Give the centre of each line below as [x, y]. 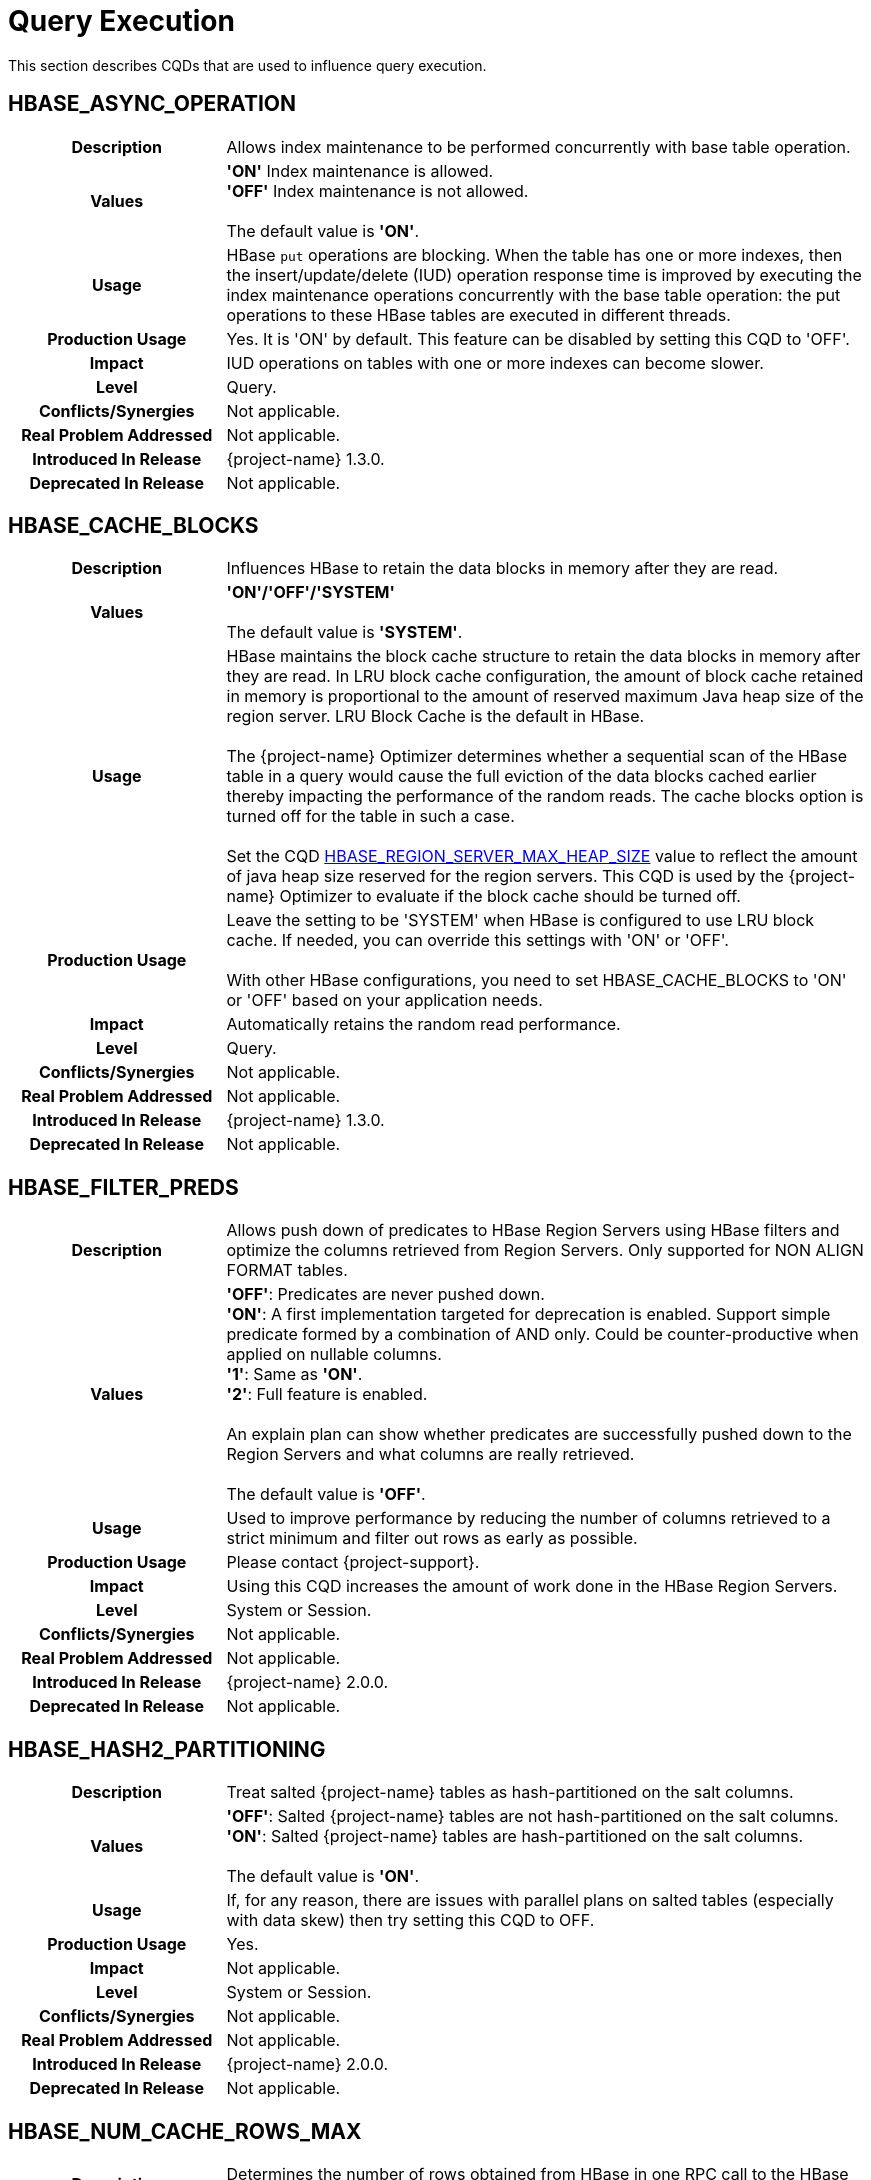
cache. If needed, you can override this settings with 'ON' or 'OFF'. [477, 940]
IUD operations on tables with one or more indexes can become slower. [495, 362]
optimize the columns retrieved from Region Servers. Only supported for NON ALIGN [545, 1250]
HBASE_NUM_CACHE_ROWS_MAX [185, 2131]
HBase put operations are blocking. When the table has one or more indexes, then [534, 254]
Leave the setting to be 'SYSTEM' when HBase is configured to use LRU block [520, 920]
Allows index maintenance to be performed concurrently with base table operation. [538, 146]
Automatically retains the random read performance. [423, 1024]
